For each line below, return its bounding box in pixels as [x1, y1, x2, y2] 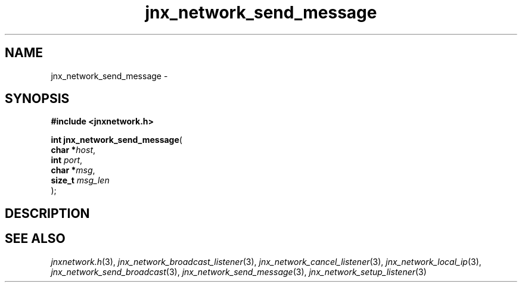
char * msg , [51, 165, 95, 176]
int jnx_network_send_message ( [51, 135, 182, 145]
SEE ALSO [5, 231, 66, 247]
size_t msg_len [51, 175, 110, 186]
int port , [51, 155, 83, 166]
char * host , [51, 145, 96, 155]
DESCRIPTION [5, 205, 90, 221]
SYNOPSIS [5, 91, 70, 107]
